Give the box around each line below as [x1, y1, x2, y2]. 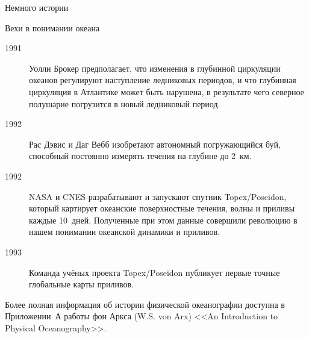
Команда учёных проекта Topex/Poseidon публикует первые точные [29, 266, 280, 278]
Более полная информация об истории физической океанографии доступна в [5, 298, 285, 310]
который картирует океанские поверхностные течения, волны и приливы [29, 202, 295, 214]
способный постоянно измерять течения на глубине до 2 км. [29, 149, 252, 162]
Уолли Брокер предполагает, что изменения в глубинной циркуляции [29, 61, 281, 74]
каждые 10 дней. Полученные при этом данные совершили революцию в [29, 213, 298, 226]
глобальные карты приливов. [29, 278, 134, 290]
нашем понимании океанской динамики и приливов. [29, 225, 220, 238]
